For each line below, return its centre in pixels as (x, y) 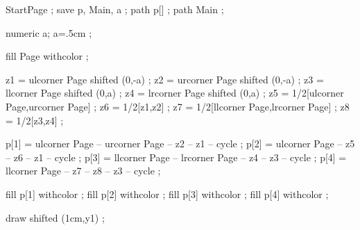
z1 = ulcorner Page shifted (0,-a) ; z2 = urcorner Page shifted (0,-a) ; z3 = (165, 79)
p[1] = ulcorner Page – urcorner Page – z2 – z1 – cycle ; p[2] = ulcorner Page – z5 (180, 143)
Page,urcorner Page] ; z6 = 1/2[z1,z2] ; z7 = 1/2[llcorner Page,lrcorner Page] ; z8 (178, 106)
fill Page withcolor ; (47, 56)
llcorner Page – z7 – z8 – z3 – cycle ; (83, 171)
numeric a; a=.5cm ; (49, 32)
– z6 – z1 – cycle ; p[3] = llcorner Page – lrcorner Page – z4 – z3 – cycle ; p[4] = (176, 157)
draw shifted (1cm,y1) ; (55, 217)
